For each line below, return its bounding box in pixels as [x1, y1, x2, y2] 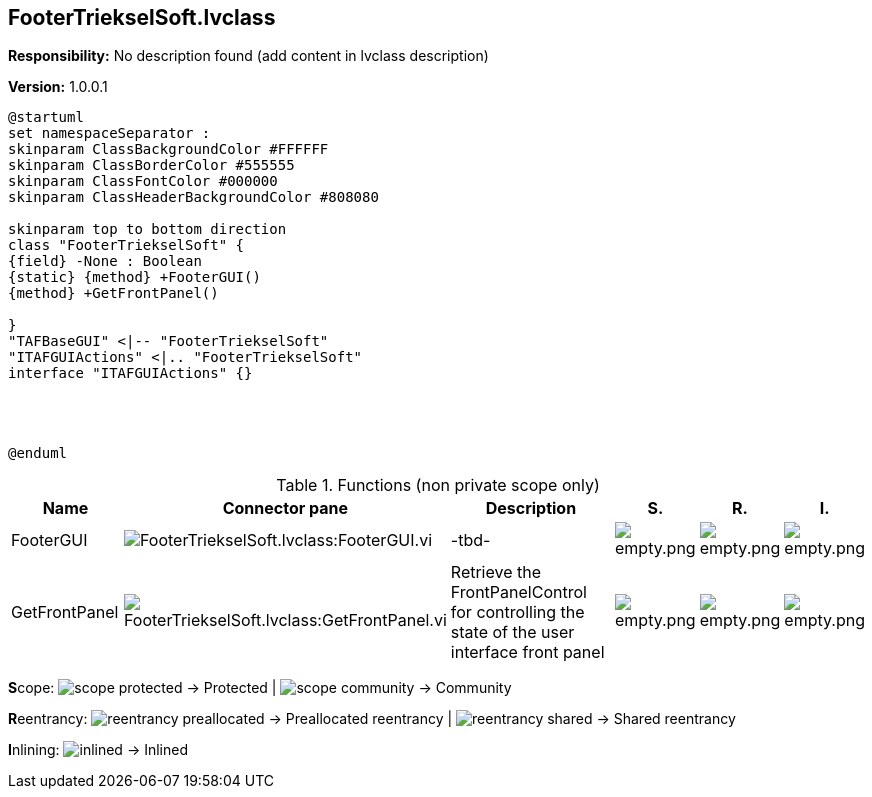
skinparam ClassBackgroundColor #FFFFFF [8, 141, 329, 158]
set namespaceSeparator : [8, 125, 211, 142]
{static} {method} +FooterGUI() [8, 269, 261, 286]
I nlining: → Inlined [8, 741, 188, 759]
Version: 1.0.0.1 [8, 78, 108, 96]
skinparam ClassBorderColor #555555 [8, 157, 295, 174]
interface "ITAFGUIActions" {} [8, 365, 253, 382]
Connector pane [222, 498, 349, 519]
